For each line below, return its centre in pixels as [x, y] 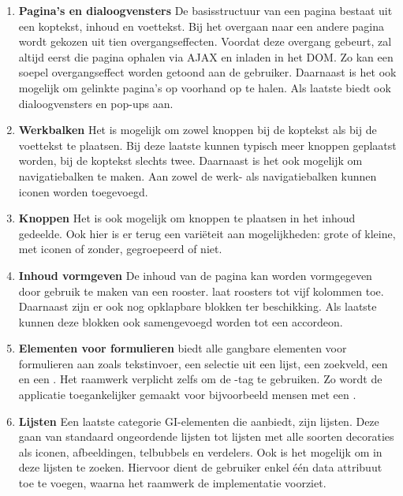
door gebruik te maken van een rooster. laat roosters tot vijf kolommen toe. [201, 291]
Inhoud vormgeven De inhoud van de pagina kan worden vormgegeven [195, 275]
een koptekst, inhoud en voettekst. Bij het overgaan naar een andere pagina [201, 26]
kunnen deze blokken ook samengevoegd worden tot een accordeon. [181, 321]
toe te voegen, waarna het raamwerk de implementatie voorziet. [172, 483]
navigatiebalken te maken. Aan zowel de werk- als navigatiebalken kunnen [198, 175]
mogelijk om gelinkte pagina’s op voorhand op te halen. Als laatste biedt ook [205, 87]
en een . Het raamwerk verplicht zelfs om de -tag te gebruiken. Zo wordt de [200, 379]
